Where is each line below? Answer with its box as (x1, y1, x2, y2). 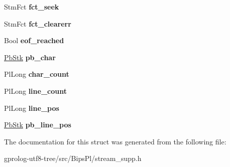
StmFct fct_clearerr (4, 18, 71, 29)
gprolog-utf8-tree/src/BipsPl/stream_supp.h (4, 153, 142, 163)
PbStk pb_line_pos (4, 119, 71, 130)
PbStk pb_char (4, 52, 56, 62)
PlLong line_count (4, 85, 67, 96)
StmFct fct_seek (4, 2, 59, 12)
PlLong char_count (4, 69, 69, 79)
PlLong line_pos (4, 102, 59, 113)
